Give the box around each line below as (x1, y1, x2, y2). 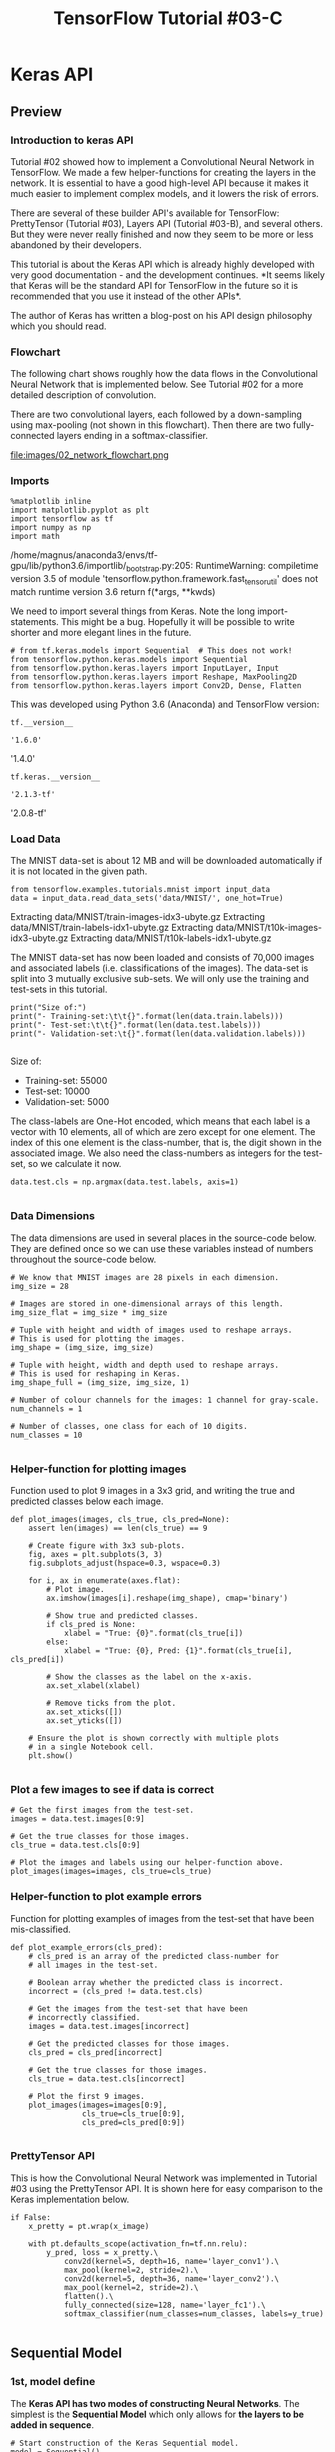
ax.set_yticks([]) (46, 1715, 123, 1726)
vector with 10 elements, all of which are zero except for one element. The (10, 1126, 316, 1138)
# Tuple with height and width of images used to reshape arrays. (10, 1325, 293, 1335)
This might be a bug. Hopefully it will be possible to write (61, 616, 295, 628)
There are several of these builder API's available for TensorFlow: (10, 207, 280, 219)
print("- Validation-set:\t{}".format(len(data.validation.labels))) (10, 1029, 307, 1039)
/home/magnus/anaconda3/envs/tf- (10, 549, 158, 561)
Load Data (10, 832, 62, 846)
